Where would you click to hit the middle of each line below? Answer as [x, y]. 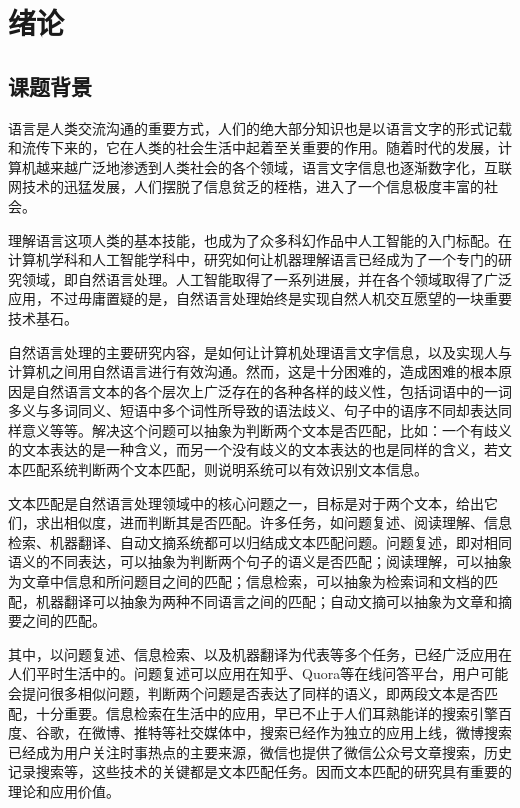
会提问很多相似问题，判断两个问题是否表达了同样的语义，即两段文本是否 [246, 693]
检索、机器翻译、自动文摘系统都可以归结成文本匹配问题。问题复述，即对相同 [260, 541]
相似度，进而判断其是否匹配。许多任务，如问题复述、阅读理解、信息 [287, 522]
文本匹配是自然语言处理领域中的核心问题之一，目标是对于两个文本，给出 [246, 502]
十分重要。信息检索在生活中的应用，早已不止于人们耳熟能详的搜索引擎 [266, 712]
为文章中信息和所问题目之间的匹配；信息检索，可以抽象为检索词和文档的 [246, 581]
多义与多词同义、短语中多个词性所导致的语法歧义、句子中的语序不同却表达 [253, 410]
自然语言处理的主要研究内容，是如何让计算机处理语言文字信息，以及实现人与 [260, 351]
